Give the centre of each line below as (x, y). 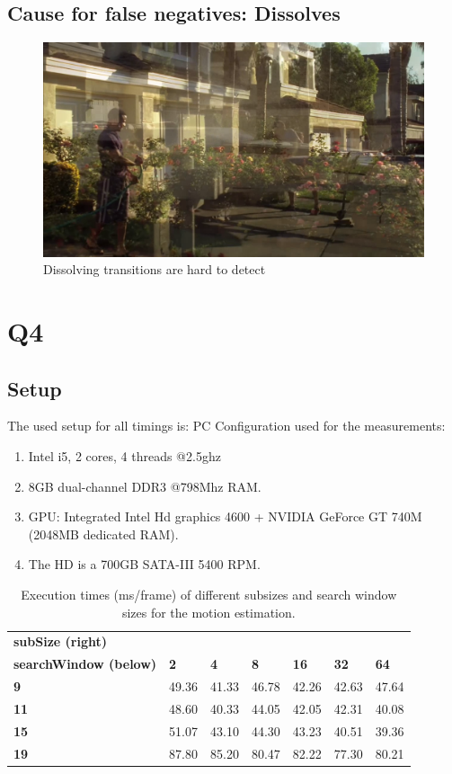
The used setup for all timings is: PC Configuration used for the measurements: (226, 426)
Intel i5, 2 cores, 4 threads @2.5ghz (124, 456)
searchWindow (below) (85, 664)
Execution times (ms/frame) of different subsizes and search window (209, 595)
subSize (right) (60, 641)
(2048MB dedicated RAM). (103, 534)
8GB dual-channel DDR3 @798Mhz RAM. (145, 486)
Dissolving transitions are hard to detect (155, 269)
